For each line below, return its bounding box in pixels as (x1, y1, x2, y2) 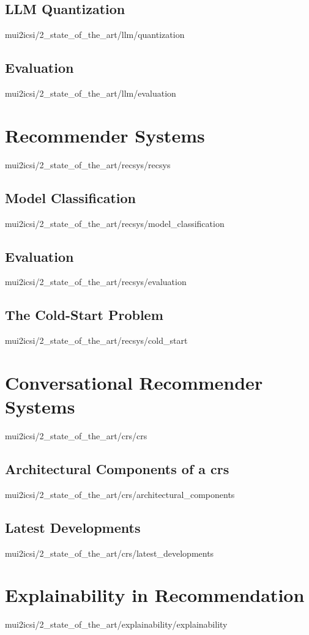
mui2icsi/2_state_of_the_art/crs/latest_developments (5, 546, 214, 559)
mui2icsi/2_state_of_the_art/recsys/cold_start (5, 334, 188, 347)
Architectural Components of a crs (5, 459, 229, 478)
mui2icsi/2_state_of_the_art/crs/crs (5, 429, 147, 442)
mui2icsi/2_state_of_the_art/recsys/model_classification (5, 217, 225, 229)
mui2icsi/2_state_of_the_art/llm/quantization (5, 28, 185, 41)
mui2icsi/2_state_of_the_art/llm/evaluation (5, 87, 176, 99)
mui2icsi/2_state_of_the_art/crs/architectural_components (5, 488, 235, 500)
